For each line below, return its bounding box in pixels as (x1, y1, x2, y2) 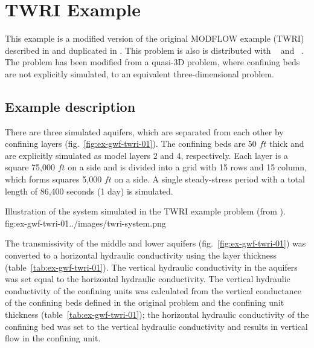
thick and (269, 137, 304, 150)
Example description (5, 97, 136, 115)
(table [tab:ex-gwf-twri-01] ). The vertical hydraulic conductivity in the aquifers (5, 260, 298, 273)
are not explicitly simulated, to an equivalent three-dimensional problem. (5, 67, 274, 80)
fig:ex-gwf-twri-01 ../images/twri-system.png (5, 216, 166, 229)
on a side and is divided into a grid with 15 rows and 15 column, (68, 161, 307, 173)
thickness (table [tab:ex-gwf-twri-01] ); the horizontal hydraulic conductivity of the (5, 308, 309, 321)
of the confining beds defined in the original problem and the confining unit (5, 296, 284, 309)
